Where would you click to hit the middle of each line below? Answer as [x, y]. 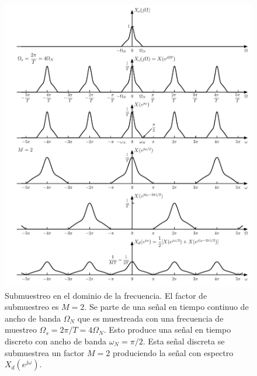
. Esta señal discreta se [184, 341]
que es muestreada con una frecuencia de [150, 318]
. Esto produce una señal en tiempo [167, 330]
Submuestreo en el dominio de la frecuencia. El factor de [106, 295]
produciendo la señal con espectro [173, 352]
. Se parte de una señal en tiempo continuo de [166, 307]
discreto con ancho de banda [55, 341]
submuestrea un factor [45, 352]
